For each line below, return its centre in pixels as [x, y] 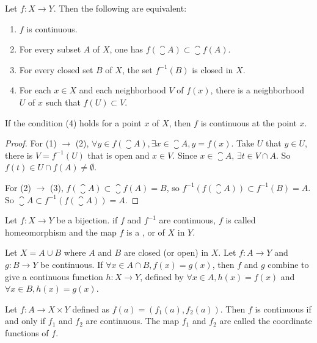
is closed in [213, 69]
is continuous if [283, 309]
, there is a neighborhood [257, 90]
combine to [288, 264]
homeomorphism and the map [61, 232]
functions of [27, 332]
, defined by [162, 276]
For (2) [18, 187]
